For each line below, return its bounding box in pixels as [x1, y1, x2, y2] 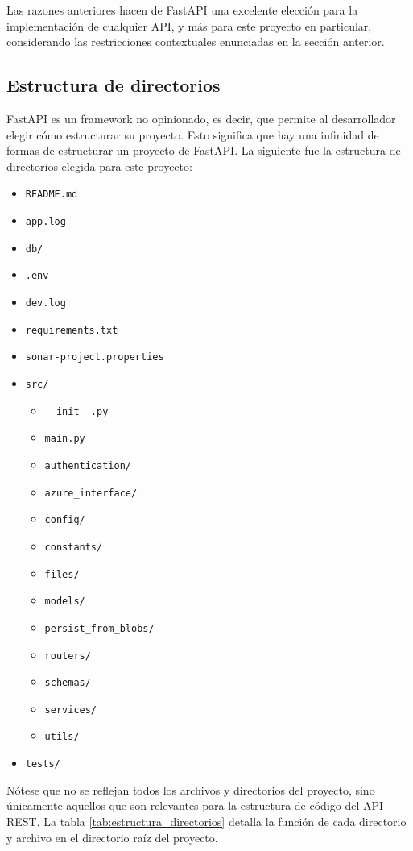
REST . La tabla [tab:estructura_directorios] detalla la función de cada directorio [6, 812, 407, 829]
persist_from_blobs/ [44, 622, 155, 634]
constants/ [44, 541, 103, 553]
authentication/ [44, 459, 131, 471]
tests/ [25, 758, 60, 770]
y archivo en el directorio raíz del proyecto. [6, 828, 218, 845]
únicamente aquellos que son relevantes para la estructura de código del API [6, 797, 384, 814]
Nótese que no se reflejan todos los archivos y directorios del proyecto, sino [6, 781, 375, 798]
